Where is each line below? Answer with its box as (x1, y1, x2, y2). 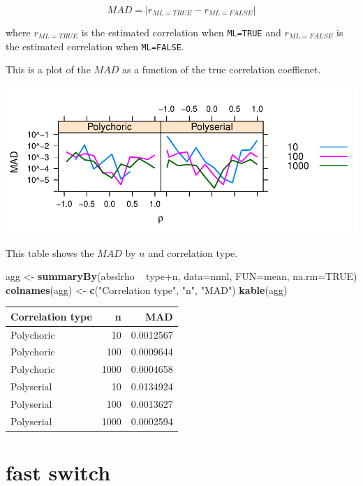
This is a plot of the (6, 62, 91, 77)
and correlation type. (148, 245, 238, 260)
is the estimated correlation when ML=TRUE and (81, 25, 281, 39)
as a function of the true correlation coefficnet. (121, 62, 321, 77)
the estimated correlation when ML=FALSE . (6, 38, 184, 53)
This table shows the (6, 245, 94, 260)
